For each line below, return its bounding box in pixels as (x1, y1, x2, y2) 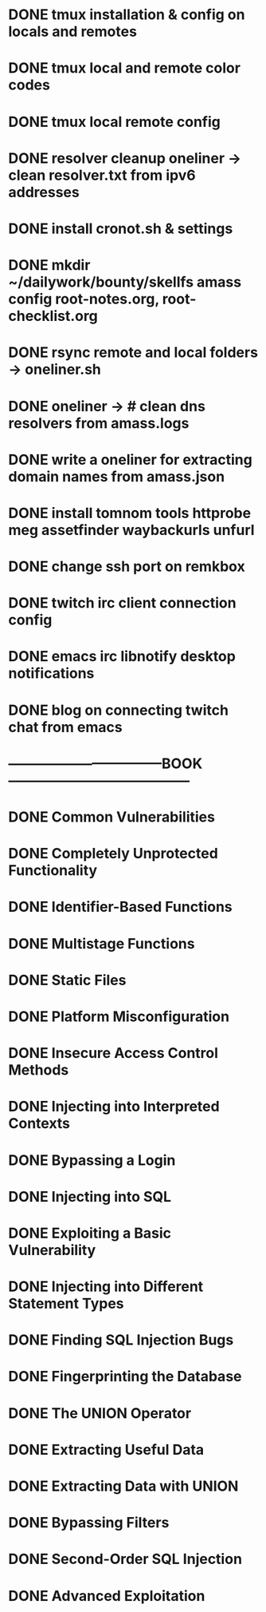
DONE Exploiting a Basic (8, 1224, 172, 1242)
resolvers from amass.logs (8, 414, 190, 432)
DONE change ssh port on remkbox (8, 557, 245, 576)
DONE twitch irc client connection (8, 594, 237, 612)
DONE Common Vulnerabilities (8, 808, 215, 826)
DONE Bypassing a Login (8, 1151, 176, 1169)
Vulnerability (8, 1241, 96, 1259)
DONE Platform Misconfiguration (8, 1008, 229, 1025)
